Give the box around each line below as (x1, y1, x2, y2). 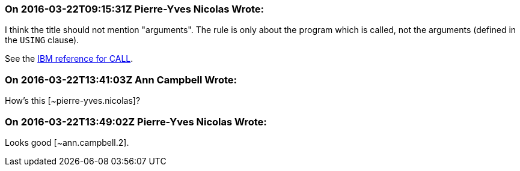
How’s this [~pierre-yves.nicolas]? (5, 95, 141, 106)
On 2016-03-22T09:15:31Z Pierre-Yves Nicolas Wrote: (5, 3, 265, 15)
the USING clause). (5, 35, 79, 46)
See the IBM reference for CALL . (5, 53, 133, 64)
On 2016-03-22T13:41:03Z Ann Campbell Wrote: (5, 73, 237, 86)
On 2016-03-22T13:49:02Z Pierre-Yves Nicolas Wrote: (5, 115, 267, 128)
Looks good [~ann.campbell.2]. (5, 137, 129, 148)
